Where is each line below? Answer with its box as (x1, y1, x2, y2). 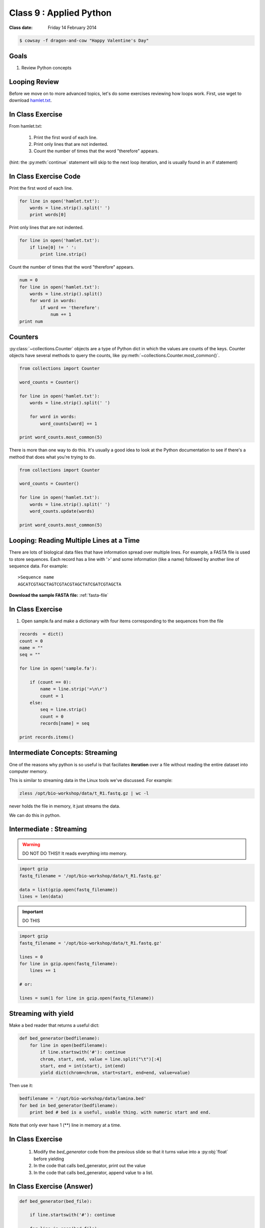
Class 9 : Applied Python (9, 7, 112, 18)
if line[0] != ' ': (29, 245, 77, 250)
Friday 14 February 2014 (48, 25, 97, 30)
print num (19, 318, 43, 324)
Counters (9, 333, 39, 341)
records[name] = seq (40, 721, 90, 726)
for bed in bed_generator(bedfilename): (19, 1103, 118, 1108)
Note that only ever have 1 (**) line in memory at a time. (9, 1122, 121, 1128)
